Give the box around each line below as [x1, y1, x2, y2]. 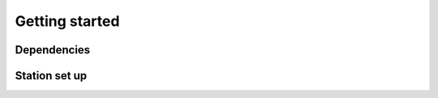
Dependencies [15, 43, 91, 57]
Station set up [15, 69, 88, 83]
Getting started [15, 12, 120, 30]
